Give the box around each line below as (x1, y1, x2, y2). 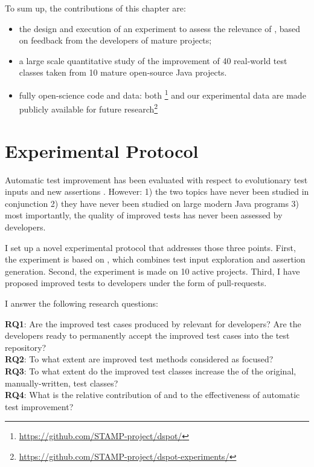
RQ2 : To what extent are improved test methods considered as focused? (5, 353, 274, 365)
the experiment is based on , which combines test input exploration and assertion (5, 253, 306, 266)
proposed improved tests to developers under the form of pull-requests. (5, 276, 267, 289)
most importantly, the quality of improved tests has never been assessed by (5, 209, 283, 221)
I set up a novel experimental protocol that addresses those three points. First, (5, 241, 296, 253)
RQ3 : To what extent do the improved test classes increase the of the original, (5, 364, 296, 377)
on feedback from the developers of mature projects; (19, 34, 212, 47)
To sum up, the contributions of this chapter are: (5, 2, 186, 14)
